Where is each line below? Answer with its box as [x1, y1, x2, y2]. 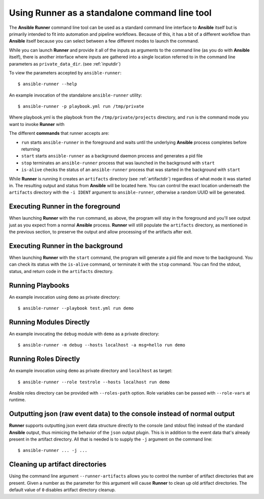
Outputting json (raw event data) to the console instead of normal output [9, 410, 235, 418]
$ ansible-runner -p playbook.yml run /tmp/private [18, 103, 144, 109]
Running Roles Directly [9, 355, 80, 363]
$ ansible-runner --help [18, 81, 77, 87]
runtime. [9, 397, 26, 403]
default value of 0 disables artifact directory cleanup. [9, 487, 116, 493]
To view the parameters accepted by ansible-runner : [9, 70, 122, 75]
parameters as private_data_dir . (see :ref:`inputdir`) [9, 61, 121, 67]
